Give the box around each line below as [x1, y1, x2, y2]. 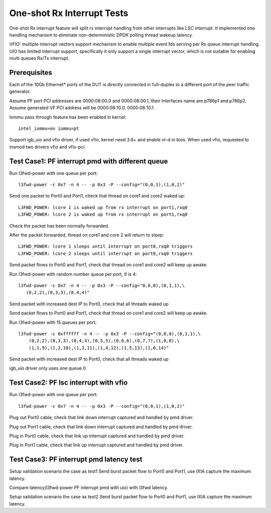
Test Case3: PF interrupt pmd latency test [9, 455, 143, 464]
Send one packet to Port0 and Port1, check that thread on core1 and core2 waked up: [9, 193, 185, 199]
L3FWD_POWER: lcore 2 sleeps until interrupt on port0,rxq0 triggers [18, 251, 193, 256]
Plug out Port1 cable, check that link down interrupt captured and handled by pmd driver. [9, 424, 193, 430]
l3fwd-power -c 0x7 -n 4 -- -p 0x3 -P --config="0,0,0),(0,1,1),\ [18, 282, 185, 288]
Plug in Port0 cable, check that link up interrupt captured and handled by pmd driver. [9, 433, 185, 439]
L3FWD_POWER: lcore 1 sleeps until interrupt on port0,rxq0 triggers [18, 244, 193, 249]
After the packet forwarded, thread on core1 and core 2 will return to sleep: [9, 232, 164, 238]
